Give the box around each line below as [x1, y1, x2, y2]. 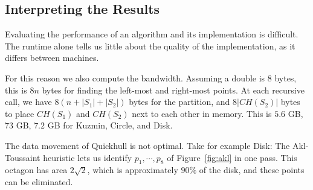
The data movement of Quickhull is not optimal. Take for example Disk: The [5, 139, 290, 151]
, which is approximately [87, 163, 178, 176]
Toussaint [5, 151, 40, 163]
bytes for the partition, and [129, 95, 230, 108]
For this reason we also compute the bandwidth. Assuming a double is [5, 71, 265, 84]
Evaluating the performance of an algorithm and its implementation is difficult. [5, 28, 298, 40]
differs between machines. [5, 51, 99, 64]
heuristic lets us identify [43, 151, 132, 163]
